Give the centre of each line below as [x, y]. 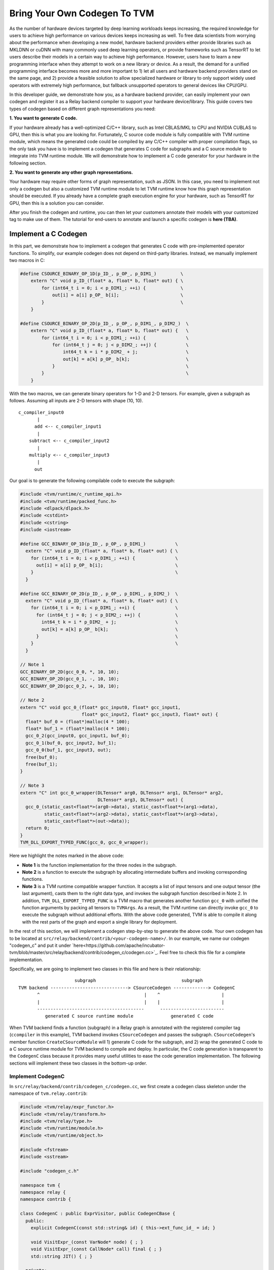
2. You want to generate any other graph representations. [71, 172]
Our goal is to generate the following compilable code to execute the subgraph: [92, 481]
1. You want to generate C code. [43, 118]
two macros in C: [27, 260]
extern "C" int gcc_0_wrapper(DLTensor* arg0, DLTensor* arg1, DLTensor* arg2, [122, 793]
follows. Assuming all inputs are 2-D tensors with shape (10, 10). [76, 401]
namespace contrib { [45, 1199]
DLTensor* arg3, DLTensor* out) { [141, 800]
